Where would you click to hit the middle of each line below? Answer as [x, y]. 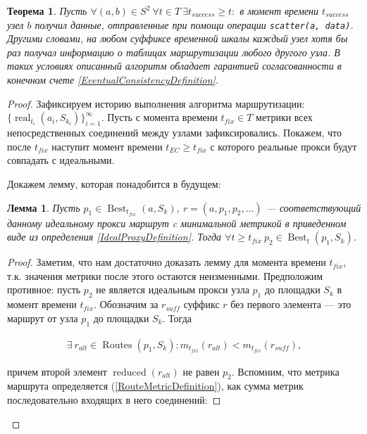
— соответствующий [313, 207]
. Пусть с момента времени [159, 117]
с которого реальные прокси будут [284, 146]
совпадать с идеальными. [61, 160]
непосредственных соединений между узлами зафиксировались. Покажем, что [175, 133]
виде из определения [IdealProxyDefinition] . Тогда [114, 237]
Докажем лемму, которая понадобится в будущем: [114, 184]
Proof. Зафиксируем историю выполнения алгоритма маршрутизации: [156, 103]
